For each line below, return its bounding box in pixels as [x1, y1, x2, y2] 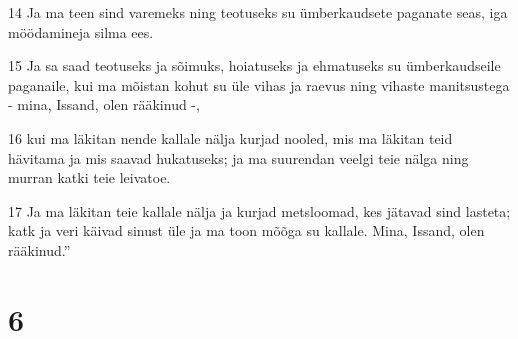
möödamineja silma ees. [8, 21, 154, 42]
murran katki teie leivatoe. [8, 167, 171, 188]
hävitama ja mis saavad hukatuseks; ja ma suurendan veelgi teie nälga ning [8, 147, 469, 168]
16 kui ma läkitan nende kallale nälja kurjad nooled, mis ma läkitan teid [8, 127, 453, 148]
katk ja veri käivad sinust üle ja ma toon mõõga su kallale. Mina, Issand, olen [8, 220, 485, 241]
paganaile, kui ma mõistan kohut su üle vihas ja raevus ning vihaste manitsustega [8, 74, 510, 95]
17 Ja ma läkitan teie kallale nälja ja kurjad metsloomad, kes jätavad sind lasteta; [8, 200, 511, 221]
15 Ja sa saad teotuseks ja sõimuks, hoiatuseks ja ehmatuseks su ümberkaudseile [8, 55, 501, 76]
